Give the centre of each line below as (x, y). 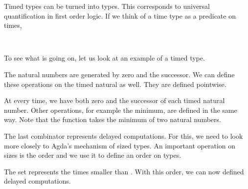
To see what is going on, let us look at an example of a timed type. (104, 58)
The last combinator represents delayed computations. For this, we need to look (124, 136)
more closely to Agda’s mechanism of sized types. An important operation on (120, 145)
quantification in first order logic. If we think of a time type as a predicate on (120, 15)
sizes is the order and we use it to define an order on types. (93, 155)
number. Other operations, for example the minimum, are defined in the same (121, 110)
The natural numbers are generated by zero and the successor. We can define (119, 74)
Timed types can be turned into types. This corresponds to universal (107, 6)
